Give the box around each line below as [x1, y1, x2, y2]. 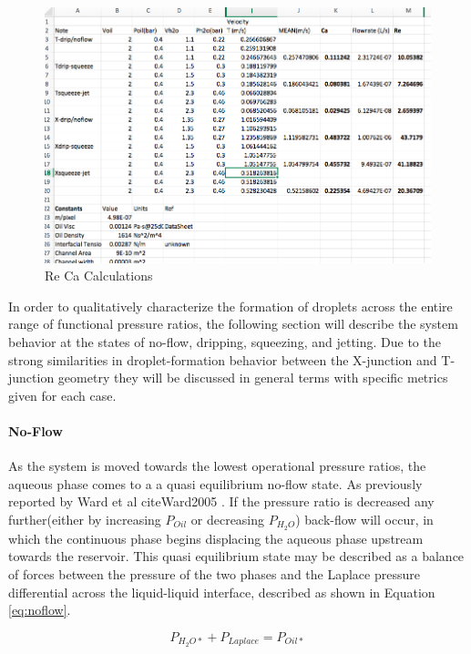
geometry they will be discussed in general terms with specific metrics [57, 368, 448, 387]
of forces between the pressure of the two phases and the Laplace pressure [8, 564, 420, 583]
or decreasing [190, 509, 265, 528]
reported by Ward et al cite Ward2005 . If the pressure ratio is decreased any [8, 492, 435, 511]
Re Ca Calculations [45, 266, 153, 285]
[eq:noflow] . [8, 600, 71, 619]
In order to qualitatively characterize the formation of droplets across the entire [8, 296, 453, 315]
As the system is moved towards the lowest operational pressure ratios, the [8, 456, 426, 475]
